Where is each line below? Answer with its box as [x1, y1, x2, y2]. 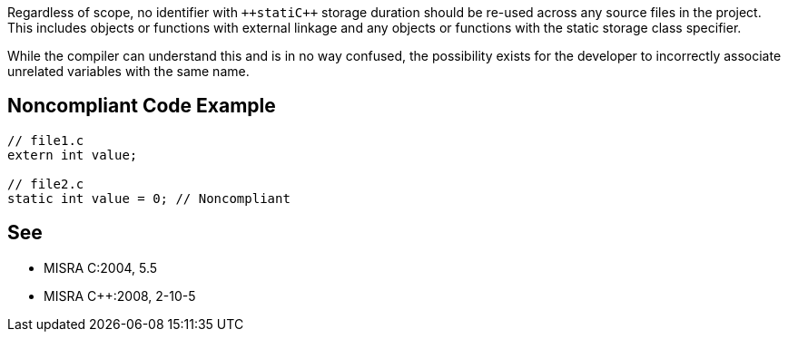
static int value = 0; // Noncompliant [7, 190, 291, 206]
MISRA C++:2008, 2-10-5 [44, 287, 196, 304]
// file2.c [7, 176, 84, 191]
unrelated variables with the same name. [7, 63, 250, 79]
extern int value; [7, 147, 138, 162]
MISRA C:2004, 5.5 [44, 259, 158, 276]
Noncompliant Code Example [7, 94, 276, 118]
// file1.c [7, 132, 84, 148]
